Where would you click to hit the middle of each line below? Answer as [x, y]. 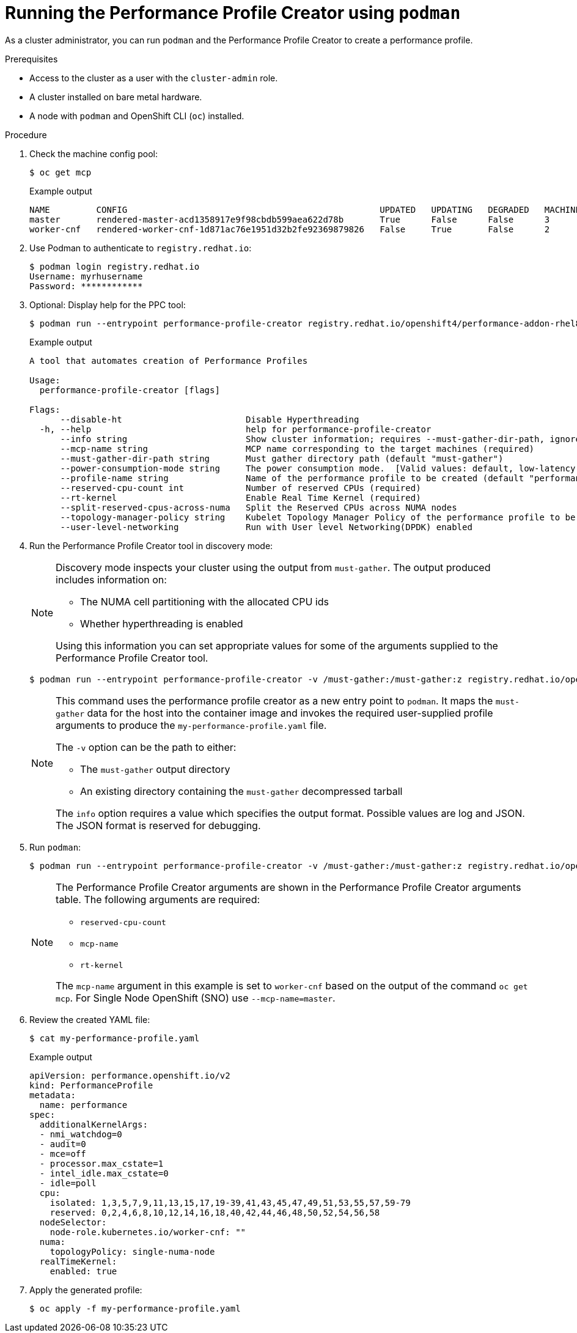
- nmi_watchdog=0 [81, 1134]
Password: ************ [86, 286]
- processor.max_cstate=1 [101, 1163]
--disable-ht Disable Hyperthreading [210, 419]
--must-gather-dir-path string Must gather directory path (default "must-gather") [282, 458]
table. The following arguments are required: [158, 899]
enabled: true [83, 1271]
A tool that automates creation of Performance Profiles [169, 360]
